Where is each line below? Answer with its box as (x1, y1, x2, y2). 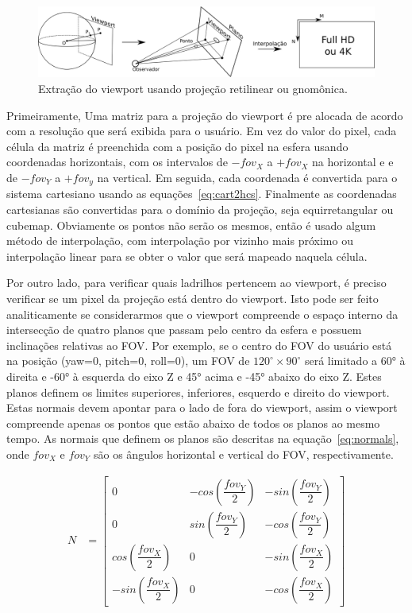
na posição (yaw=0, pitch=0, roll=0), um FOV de (6, 352, 250, 369)
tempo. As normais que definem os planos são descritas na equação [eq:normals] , (6, 430, 399, 447)
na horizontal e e (312, 153, 394, 170)
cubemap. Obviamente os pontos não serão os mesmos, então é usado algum (6, 216, 376, 233)
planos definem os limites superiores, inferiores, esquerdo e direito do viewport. (6, 383, 390, 400)
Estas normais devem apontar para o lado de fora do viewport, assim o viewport (6, 399, 398, 416)
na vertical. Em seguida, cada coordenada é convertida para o (97, 169, 398, 185)
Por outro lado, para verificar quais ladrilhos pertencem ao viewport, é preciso (6, 274, 387, 291)
